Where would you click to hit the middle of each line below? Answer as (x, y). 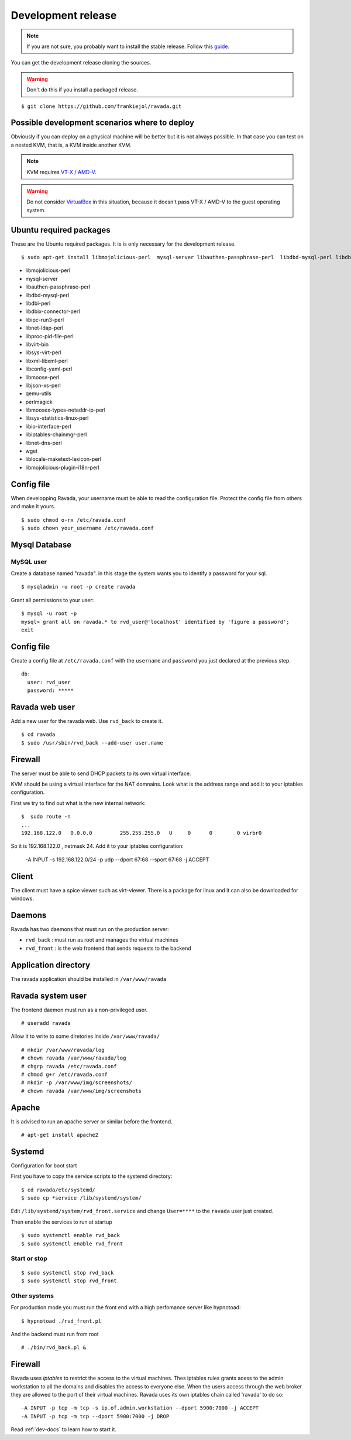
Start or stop (29, 1259)
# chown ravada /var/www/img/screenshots (81, 1091)
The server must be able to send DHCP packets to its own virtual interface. (101, 773)
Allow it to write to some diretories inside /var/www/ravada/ (85, 1036)
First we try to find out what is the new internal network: (78, 803)
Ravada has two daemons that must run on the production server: (90, 929)
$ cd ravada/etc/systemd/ (58, 1190)
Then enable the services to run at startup (61, 1222)
